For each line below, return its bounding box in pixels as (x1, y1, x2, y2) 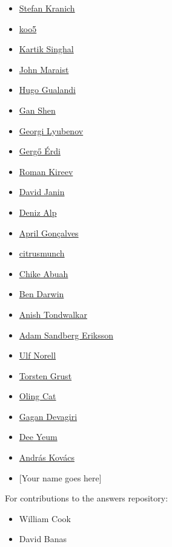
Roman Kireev (19, 165, 73, 177)
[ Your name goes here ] (19, 471, 102, 484)
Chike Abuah (19, 267, 68, 280)
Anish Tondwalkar (19, 308, 87, 320)
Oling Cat (19, 390, 56, 402)
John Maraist (19, 63, 69, 75)
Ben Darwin (19, 287, 64, 300)
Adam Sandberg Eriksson (19, 328, 114, 341)
